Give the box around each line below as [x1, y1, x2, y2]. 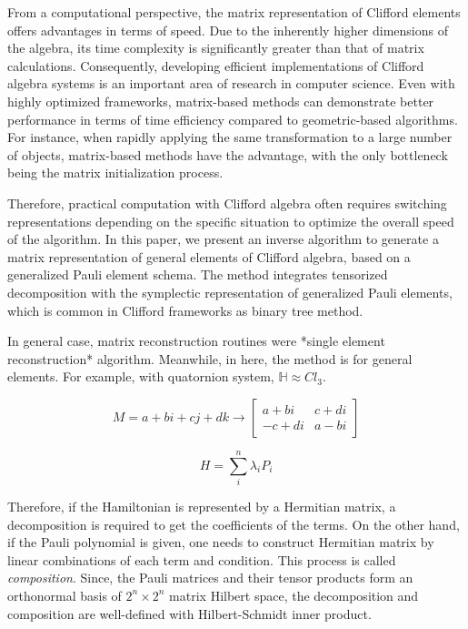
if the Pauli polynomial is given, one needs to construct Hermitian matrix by [7, 533, 434, 552]
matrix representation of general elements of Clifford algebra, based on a [7, 247, 411, 266]
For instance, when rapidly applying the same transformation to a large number [7, 127, 453, 147]
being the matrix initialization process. [7, 163, 224, 182]
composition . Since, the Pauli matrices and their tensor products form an [7, 568, 413, 587]
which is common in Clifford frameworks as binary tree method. [7, 300, 363, 320]
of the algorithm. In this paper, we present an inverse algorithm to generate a [7, 229, 439, 249]
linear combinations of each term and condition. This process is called [7, 550, 396, 569]
